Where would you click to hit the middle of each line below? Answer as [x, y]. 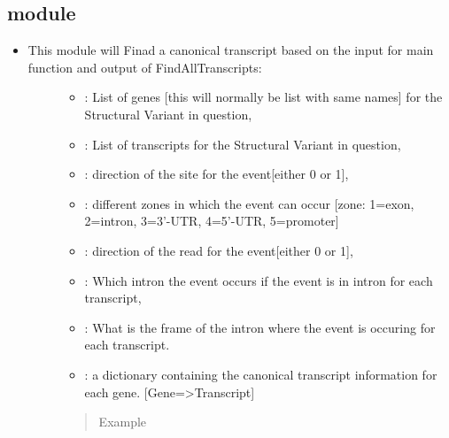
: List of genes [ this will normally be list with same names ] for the [263, 97]
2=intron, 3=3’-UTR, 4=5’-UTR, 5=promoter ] [212, 221]
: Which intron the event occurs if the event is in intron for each [259, 280]
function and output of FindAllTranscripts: [145, 67]
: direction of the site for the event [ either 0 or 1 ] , [217, 174]
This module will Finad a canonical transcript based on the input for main [231, 50]
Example [123, 422]
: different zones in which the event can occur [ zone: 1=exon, [249, 203]
